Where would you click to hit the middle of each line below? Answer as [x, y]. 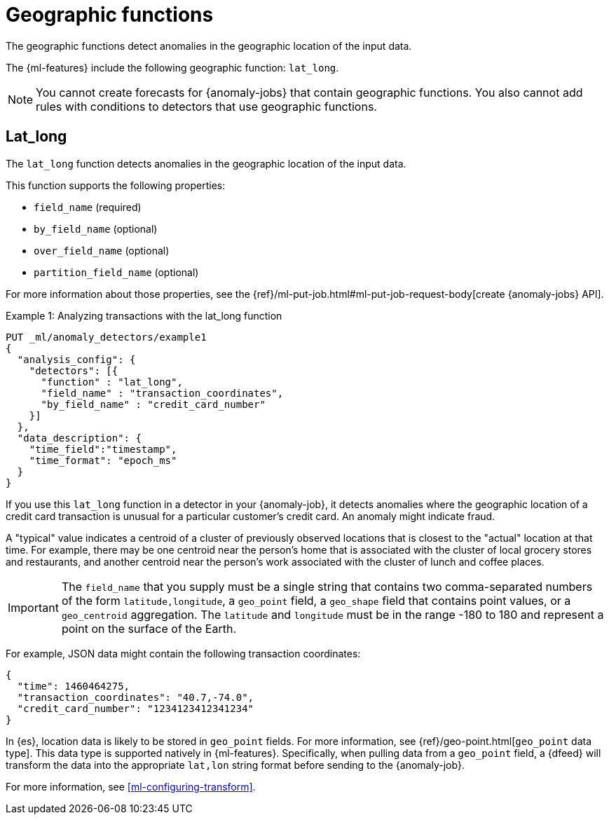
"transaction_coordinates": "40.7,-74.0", [136, 697]
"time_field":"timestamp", [103, 449]
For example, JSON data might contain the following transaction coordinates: [183, 653]
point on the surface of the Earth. [149, 628]
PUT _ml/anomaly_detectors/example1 [106, 337]
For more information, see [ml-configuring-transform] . [131, 786]
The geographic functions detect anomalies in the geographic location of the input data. [209, 46]
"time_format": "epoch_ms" [103, 460]
